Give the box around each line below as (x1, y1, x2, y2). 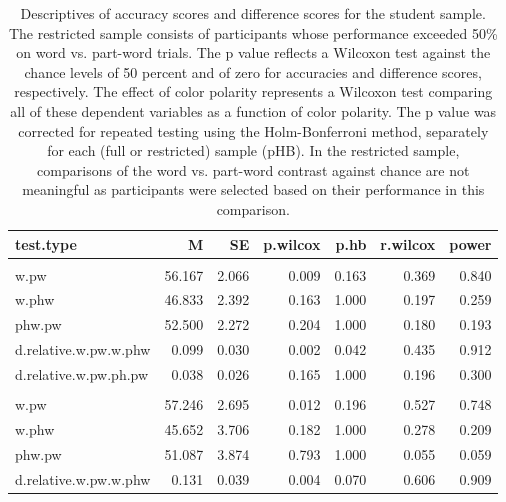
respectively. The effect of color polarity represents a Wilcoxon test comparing (14, 81, 493, 102)
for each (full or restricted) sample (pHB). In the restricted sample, (47, 140, 460, 161)
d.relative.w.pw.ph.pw (15, 364, 149, 384)
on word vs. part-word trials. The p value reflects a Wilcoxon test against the (16, 42, 491, 63)
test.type (15, 233, 77, 254)
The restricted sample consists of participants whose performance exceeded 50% (8, 22, 498, 43)
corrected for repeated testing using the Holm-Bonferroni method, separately (18, 120, 489, 141)
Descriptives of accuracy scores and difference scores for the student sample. (20, 3, 486, 23)
